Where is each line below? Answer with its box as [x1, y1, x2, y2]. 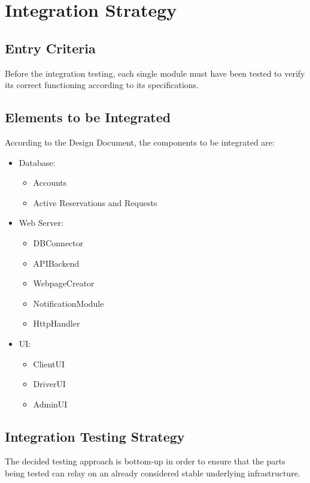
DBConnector [33, 236, 84, 249]
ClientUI [33, 357, 65, 370]
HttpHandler [33, 317, 80, 330]
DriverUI [33, 378, 66, 390]
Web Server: [19, 216, 63, 229]
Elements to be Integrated [5, 108, 171, 126]
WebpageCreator [33, 277, 95, 289]
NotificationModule [33, 297, 104, 309]
